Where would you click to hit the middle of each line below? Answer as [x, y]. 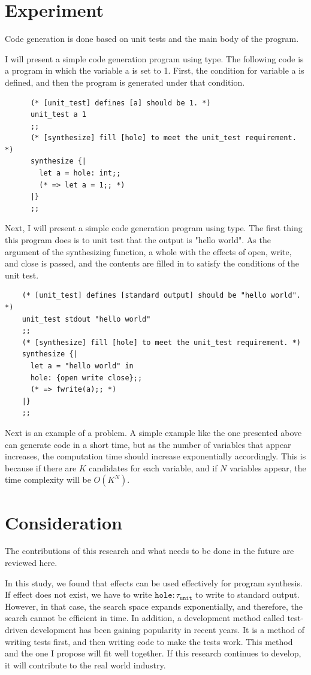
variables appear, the [268, 467]
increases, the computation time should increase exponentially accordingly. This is [155, 456]
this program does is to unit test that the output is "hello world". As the [138, 240]
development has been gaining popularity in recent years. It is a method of [167, 629]
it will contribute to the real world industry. [85, 665]
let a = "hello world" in [82, 366]
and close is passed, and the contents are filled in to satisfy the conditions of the [152, 263]
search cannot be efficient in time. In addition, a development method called [145, 618]
